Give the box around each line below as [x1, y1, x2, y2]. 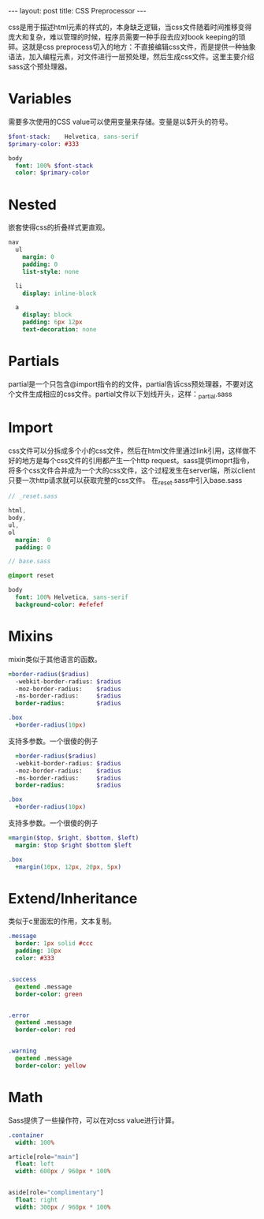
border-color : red [15, 1026, 76, 1034]
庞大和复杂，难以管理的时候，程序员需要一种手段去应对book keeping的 [8, 32, 239, 41]
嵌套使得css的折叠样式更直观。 [8, 222, 110, 232]
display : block [22, 311, 73, 319]
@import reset [8, 572, 55, 580]
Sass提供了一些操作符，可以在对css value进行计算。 [8, 1115, 179, 1125]
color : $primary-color [15, 169, 90, 177]
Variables [8, 90, 73, 108]
